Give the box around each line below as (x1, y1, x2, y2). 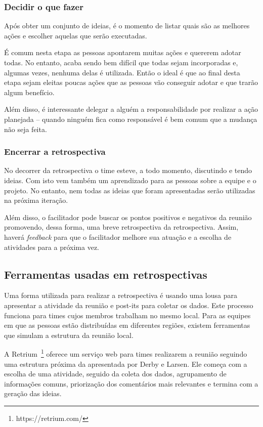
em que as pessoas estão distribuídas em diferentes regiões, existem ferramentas (4, 320, 250, 330)
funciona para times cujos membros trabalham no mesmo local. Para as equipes (4, 310, 251, 320)
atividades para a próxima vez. (4, 241, 99, 252)
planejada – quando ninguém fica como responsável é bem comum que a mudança (4, 113, 257, 124)
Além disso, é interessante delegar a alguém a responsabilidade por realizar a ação (4, 104, 258, 114)
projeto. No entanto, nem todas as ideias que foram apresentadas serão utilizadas (4, 185, 255, 195)
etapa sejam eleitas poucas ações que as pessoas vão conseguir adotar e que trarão (4, 77, 258, 88)
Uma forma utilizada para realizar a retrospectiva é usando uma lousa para (4, 290, 237, 301)
